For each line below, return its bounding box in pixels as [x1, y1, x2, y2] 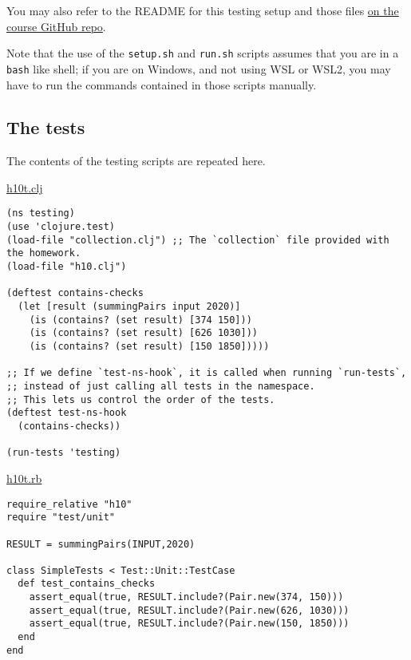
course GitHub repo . [6, 18, 106, 34]
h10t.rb [6, 469, 42, 486]
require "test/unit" [6, 512, 116, 524]
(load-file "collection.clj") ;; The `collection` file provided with [6, 234, 389, 246]
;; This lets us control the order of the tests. [6, 393, 275, 405]
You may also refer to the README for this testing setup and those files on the [6, 2, 399, 18]
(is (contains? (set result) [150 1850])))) [29, 341, 270, 353]
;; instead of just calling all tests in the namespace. [6, 381, 315, 393]
